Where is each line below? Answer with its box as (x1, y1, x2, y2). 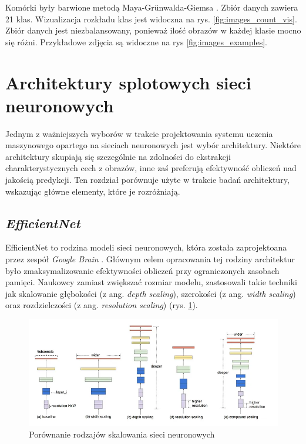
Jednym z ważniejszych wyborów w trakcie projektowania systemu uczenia (5, 127, 273, 139)
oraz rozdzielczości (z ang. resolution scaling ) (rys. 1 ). (5, 299, 198, 311)
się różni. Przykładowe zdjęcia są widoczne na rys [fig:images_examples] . (5, 35, 267, 48)
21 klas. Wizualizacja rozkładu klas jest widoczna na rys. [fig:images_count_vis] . (5, 12, 297, 25)
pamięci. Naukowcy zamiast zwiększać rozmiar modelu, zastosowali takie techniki (5, 276, 297, 288)
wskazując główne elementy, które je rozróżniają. (5, 185, 180, 197)
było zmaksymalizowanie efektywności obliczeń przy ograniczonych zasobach (5, 264, 280, 276)
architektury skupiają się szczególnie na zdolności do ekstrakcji (5, 150, 231, 162)
